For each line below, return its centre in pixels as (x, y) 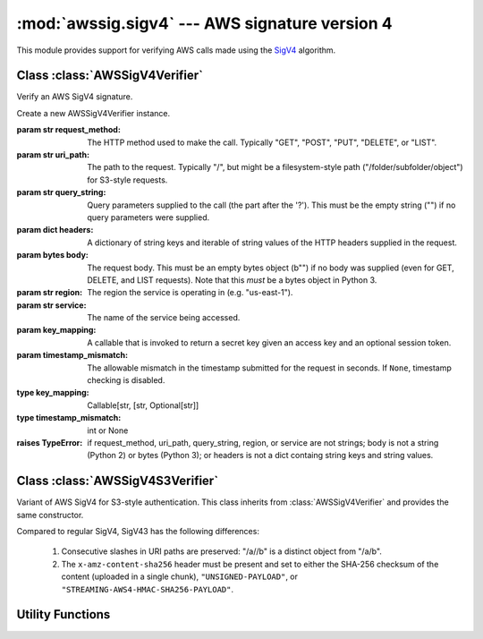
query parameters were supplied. (148, 217)
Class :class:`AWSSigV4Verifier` (110, 76)
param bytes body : (53, 255)
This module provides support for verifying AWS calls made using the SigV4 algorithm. (176, 50)
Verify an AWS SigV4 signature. (75, 97)
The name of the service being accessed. (164, 318)
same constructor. (50, 515)
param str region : (50, 293)
